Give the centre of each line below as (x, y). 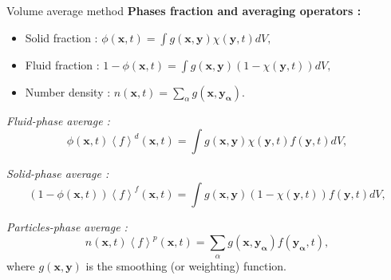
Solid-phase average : (58, 174)
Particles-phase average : (67, 226)
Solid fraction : (61, 37)
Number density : (68, 91)
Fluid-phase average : (58, 120)
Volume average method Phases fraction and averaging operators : (184, 10)
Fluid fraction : (62, 64)
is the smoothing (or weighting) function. (186, 265)
